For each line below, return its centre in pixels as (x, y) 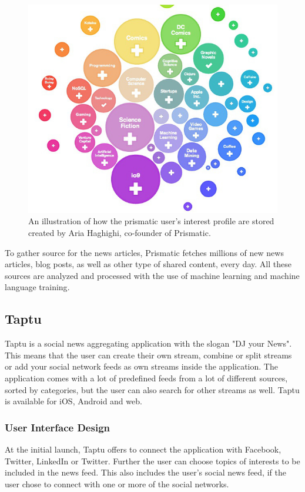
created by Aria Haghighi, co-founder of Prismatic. (120, 232)
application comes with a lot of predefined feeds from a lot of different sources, (146, 378)
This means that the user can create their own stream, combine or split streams (148, 355)
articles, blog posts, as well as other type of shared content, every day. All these (148, 264)
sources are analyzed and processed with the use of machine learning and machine (152, 275)
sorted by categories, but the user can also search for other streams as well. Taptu (152, 389)
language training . (37, 287)
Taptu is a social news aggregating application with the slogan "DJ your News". (148, 343)
